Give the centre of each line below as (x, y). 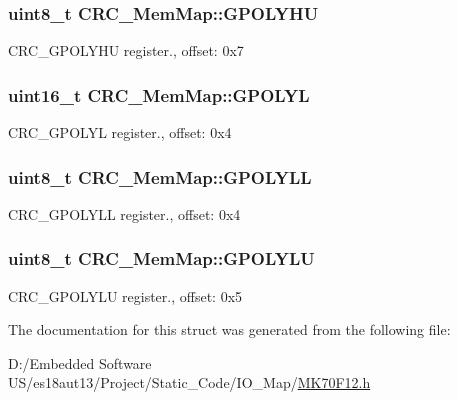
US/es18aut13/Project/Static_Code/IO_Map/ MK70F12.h (189, 382)
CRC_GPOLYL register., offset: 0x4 (120, 132)
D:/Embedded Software (80, 362)
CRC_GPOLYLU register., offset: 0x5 (125, 295)
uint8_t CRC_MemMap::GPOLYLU (161, 258)
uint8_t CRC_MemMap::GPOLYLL (160, 176)
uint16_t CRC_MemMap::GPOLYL (159, 94)
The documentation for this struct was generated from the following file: (229, 329)
